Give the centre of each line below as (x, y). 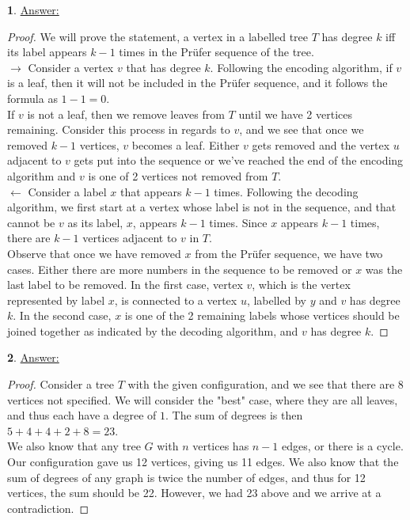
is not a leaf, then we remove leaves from (126, 114)
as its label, (95, 222)
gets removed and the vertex (321, 144)
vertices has (221, 446)
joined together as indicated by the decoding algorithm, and (153, 330)
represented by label (56, 300)
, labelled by (276, 300)
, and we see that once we (302, 129)
